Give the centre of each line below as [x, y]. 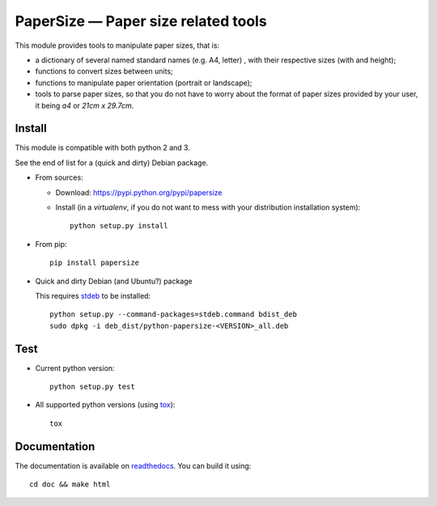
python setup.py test [92, 387]
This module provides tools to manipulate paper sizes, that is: [117, 45]
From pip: [51, 244]
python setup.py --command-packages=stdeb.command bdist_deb [173, 315]
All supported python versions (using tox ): [105, 405]
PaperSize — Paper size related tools [141, 21]
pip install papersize [95, 263]
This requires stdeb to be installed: [93, 296]
